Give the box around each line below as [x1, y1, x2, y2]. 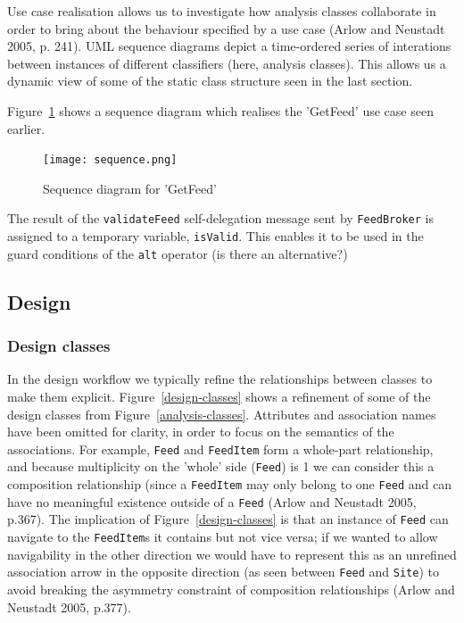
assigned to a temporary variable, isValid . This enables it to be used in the [7, 227, 424, 245]
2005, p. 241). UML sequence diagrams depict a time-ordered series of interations [7, 37, 452, 55]
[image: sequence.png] [43, 154, 178, 167]
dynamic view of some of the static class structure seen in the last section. [7, 71, 413, 90]
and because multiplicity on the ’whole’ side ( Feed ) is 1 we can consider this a [7, 457, 435, 476]
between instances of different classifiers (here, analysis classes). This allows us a [7, 54, 446, 72]
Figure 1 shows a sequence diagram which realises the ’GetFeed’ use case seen [7, 101, 434, 120]
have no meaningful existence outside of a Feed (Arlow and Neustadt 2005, [7, 492, 417, 511]
